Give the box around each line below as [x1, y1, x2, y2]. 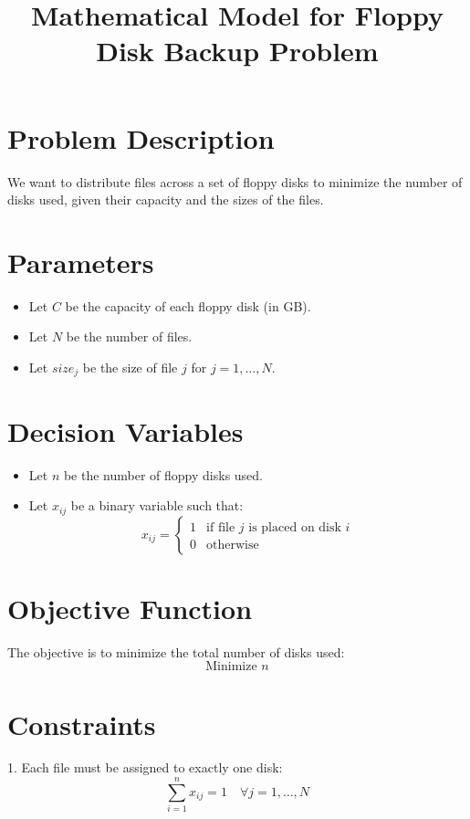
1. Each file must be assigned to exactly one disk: [7, 758, 283, 777]
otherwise [206, 538, 259, 551]
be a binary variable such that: [70, 496, 244, 515]
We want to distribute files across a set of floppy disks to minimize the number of [7, 172, 463, 191]
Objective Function [7, 589, 253, 626]
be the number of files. [66, 327, 193, 346]
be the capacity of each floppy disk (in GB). [65, 296, 311, 315]
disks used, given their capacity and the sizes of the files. [7, 190, 324, 209]
